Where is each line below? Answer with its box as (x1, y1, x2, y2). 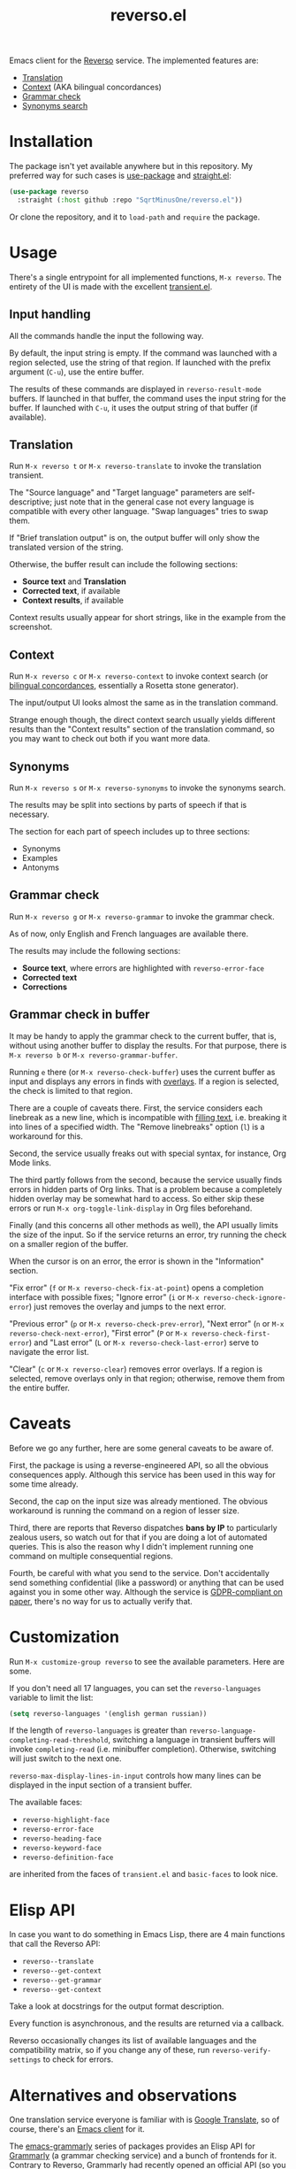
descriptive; (9, 496, 53, 507)
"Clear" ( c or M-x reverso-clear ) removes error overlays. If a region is (9, 1364, 263, 1374)
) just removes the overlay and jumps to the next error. (28, 1301, 227, 1311)
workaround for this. (9, 1130, 84, 1142)
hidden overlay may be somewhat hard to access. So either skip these (9, 1193, 265, 1204)
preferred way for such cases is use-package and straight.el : (9, 170, 231, 181)
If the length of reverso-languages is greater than (9, 1725, 187, 1735)
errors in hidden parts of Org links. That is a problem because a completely (9, 1183, 283, 1195)
